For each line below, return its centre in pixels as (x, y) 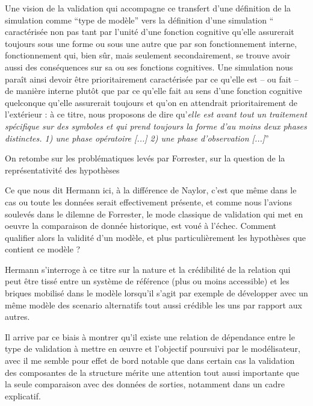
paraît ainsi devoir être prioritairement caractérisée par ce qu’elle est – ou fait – (152, 79)
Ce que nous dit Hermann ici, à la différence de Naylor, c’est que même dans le (151, 190)
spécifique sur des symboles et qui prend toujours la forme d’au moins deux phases (156, 126)
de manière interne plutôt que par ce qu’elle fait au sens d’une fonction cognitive (153, 91)
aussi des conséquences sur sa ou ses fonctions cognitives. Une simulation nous (149, 67)
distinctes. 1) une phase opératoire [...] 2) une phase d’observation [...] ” (137, 138)
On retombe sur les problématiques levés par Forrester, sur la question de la (145, 158)
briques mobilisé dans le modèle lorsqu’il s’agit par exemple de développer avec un (156, 293)
